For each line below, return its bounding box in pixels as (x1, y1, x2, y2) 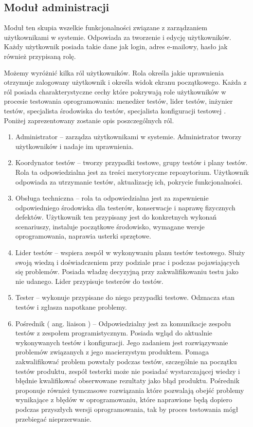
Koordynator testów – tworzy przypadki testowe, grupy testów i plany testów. (15, 157, 248, 167)
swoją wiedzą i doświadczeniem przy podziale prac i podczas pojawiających (15, 257, 240, 267)
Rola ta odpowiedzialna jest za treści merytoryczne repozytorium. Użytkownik (15, 167, 249, 177)
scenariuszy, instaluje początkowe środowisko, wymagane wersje (15, 221, 205, 231)
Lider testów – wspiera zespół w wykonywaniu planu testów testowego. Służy (15, 247, 245, 258)
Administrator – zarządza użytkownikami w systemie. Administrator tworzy (15, 131, 242, 142)
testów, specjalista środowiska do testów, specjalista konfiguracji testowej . (4, 105, 226, 115)
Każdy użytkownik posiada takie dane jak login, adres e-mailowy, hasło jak (4, 41, 228, 52)
